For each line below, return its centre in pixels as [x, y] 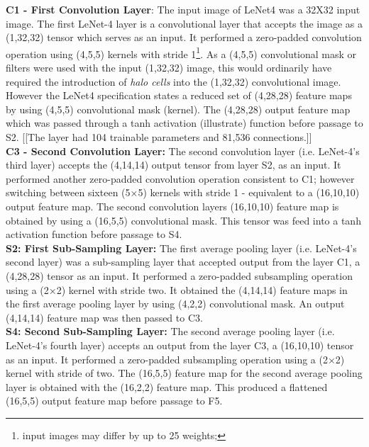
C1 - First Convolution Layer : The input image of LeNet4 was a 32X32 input [183, 9]
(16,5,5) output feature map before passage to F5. [114, 401]
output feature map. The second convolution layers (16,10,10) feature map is [172, 206]
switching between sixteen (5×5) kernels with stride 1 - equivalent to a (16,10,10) [183, 192]
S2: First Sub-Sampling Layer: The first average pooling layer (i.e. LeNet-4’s [181, 248]
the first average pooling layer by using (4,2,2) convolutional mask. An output [175, 304]
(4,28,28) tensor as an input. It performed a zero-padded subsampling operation [179, 275]
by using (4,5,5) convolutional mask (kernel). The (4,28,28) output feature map [178, 109]
